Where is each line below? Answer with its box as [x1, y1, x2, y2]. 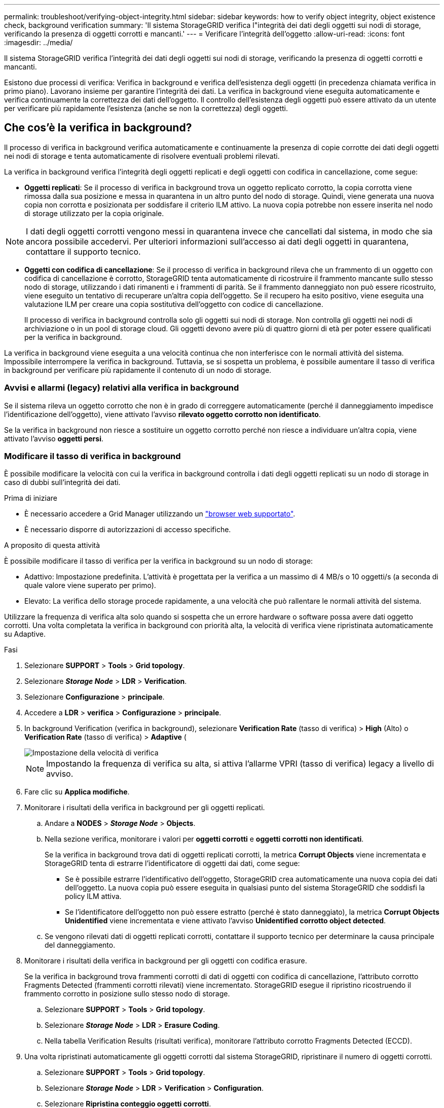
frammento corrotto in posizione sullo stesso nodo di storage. [24, 989, 230, 998]
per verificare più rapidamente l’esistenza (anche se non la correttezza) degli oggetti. [4, 104, 288, 113]
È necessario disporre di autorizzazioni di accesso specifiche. [24, 525, 231, 534]
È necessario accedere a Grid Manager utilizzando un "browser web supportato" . [24, 509, 295, 518]
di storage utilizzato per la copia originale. [24, 209, 164, 218]
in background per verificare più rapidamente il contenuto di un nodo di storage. [4, 365, 272, 374]
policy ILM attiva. [65, 892, 122, 901]
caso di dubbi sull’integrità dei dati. [4, 478, 121, 487]
